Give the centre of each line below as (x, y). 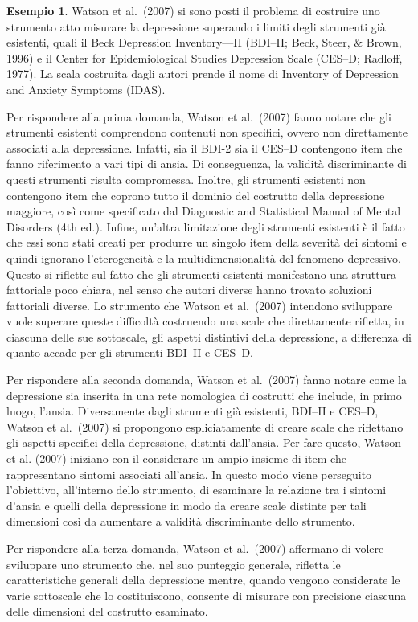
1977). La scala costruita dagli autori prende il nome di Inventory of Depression (203, 74)
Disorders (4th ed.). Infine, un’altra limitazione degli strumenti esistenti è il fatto (206, 226)
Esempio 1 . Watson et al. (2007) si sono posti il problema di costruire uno (193, 10)
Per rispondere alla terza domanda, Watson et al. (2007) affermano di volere (195, 548)
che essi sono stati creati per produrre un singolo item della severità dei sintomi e (207, 242)
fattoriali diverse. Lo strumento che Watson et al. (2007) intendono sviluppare (200, 305)
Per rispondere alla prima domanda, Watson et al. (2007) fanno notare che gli (199, 116)
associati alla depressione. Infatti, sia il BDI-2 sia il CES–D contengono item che (205, 147)
